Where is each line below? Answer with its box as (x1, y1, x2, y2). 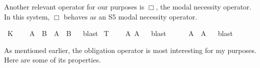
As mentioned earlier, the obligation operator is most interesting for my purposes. (4, 44, 256, 55)
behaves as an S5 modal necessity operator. (63, 11, 198, 21)
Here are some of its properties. (4, 54, 101, 65)
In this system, (4, 11, 50, 21)
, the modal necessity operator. (156, 1, 251, 11)
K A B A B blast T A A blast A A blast (7, 28, 233, 38)
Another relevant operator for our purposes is (4, 1, 145, 11)
